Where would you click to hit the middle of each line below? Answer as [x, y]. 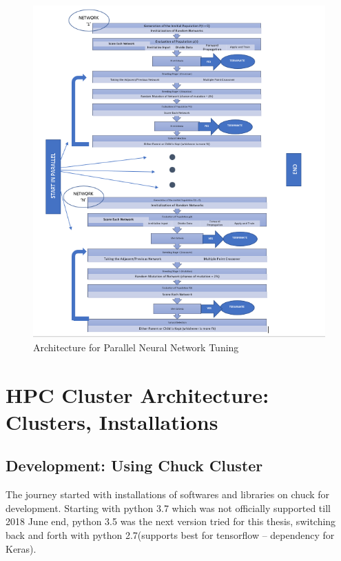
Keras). [21, 548]
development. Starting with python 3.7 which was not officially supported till [168, 508]
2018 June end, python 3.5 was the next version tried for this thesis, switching [171, 521]
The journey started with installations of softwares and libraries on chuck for [168, 494]
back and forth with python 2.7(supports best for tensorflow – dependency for [170, 534]
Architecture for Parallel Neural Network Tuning [136, 347]
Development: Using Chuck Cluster [134, 465]
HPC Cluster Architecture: [137, 394]
